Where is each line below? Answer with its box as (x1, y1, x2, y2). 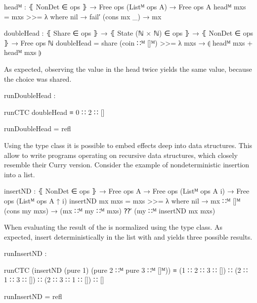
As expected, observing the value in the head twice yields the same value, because (4, 63, 252, 74)
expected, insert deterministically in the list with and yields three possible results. (4, 231, 253, 242)
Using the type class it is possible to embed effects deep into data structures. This (4, 140, 253, 150)
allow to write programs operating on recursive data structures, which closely (4, 150, 238, 160)
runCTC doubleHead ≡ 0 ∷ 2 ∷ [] (4, 106, 105, 117)
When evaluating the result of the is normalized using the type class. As (4, 222, 222, 232)
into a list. (4, 169, 35, 179)
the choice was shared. (4, 73, 72, 84)
